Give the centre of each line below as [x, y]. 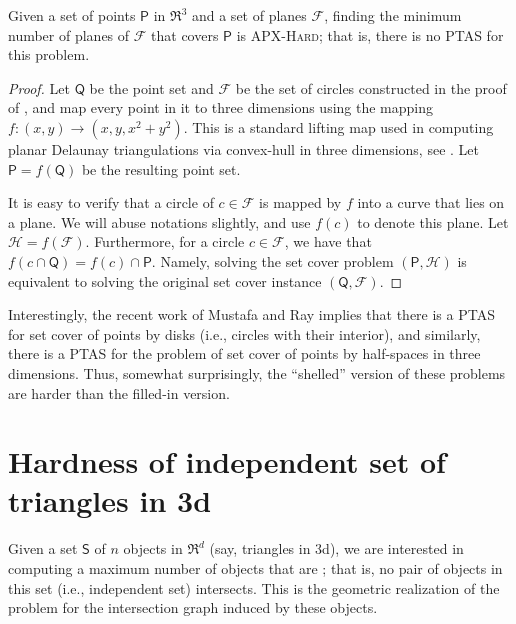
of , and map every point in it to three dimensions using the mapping [220, 107]
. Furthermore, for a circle [165, 241]
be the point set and [151, 87]
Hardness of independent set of [227, 461]
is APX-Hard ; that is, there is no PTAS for [370, 34]
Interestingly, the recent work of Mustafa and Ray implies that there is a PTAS [251, 314]
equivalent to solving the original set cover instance [165, 280]
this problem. [49, 54]
